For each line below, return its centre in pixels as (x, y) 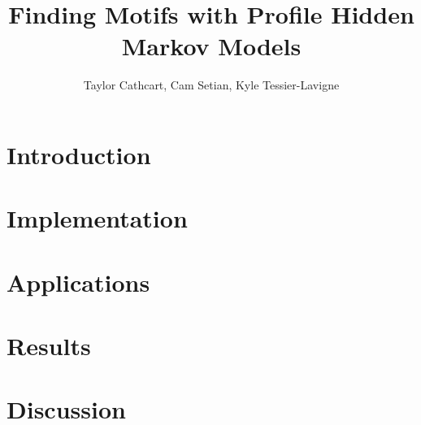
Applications (78, 282)
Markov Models (211, 46)
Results (49, 346)
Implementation (97, 218)
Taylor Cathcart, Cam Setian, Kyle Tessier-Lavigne (211, 85)
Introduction (79, 154)
